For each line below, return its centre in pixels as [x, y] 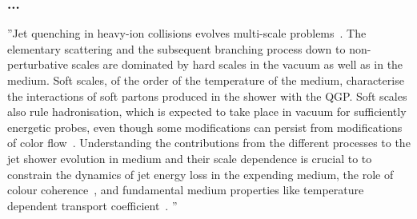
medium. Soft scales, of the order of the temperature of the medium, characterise [206, 80]
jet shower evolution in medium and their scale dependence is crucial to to [190, 158]
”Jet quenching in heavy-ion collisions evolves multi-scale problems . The [187, 33]
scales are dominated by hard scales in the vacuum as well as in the [237, 64]
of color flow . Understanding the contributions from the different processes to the [209, 143]
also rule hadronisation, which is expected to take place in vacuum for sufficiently [207, 111]
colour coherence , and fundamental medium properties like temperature [186, 190]
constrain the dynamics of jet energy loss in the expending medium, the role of [200, 174]
